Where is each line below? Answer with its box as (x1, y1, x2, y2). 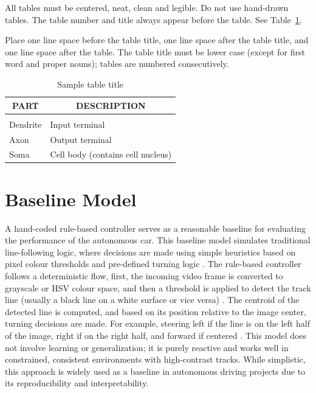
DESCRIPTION (76, 99, 146, 111)
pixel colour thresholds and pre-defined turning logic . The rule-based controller (5, 257, 301, 270)
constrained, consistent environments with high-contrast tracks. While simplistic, (5, 353, 306, 366)
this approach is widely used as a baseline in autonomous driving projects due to (5, 364, 306, 377)
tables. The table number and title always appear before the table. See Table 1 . (5, 13, 302, 26)
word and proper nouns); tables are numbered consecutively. (5, 57, 229, 70)
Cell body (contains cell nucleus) (50, 148, 172, 161)
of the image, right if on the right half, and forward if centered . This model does (5, 329, 307, 341)
